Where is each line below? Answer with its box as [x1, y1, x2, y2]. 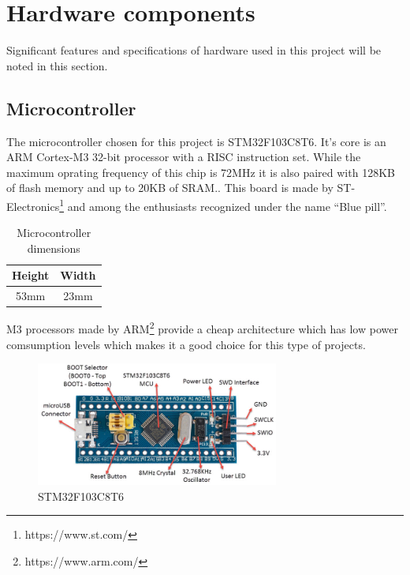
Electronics [6, 197, 60, 214]
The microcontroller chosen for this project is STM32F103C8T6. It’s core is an [6, 133, 386, 149]
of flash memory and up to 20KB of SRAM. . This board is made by [6, 179, 334, 196]
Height [12, 267, 50, 284]
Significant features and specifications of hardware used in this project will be [6, 42, 382, 58]
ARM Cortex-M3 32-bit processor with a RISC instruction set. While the [6, 148, 361, 165]
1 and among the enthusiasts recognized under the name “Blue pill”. [59, 195, 387, 214]
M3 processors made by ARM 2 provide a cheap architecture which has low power [6, 318, 398, 336]
